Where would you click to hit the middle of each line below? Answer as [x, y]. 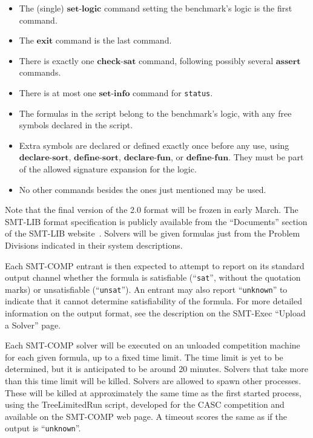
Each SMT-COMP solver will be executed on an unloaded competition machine [153, 345]
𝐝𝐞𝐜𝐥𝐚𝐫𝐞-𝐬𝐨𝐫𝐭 [44, 158]
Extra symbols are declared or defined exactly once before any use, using [154, 145]
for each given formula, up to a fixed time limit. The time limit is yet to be [144, 357]
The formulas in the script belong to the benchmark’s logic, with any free [155, 113]
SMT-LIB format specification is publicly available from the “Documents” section [156, 221]
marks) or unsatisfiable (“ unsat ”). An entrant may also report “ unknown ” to [146, 289]
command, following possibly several [206, 60]
